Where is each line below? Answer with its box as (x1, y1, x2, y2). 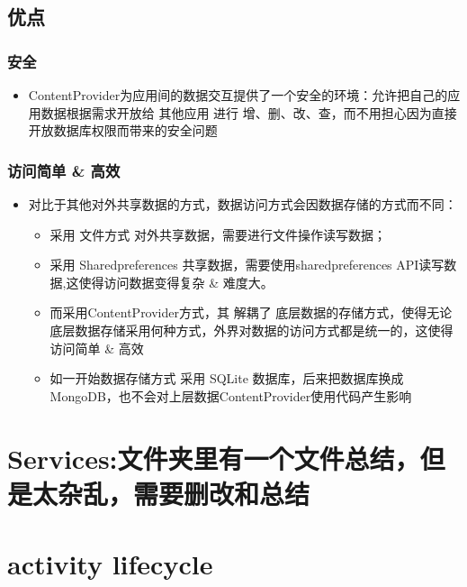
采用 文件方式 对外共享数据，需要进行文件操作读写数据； (49, 225, 386, 243)
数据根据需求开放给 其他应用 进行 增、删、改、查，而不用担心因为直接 (40, 103, 457, 122)
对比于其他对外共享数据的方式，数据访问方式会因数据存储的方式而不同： (28, 195, 457, 213)
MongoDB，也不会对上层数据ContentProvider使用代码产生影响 (49, 386, 412, 405)
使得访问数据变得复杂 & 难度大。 (78, 272, 274, 291)
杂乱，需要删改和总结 (58, 474, 310, 511)
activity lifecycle (7, 546, 213, 582)
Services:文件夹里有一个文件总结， (7, 439, 420, 476)
